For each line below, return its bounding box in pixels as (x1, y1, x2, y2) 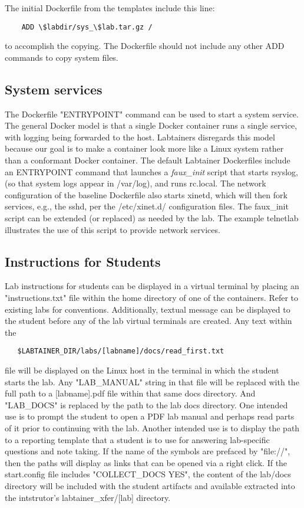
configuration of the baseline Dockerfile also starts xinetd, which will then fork (5, 188, 288, 201)
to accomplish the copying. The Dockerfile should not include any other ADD (5, 40, 285, 52)
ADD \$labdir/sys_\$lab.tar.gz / (21, 22, 153, 31)
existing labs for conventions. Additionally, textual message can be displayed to (5, 303, 290, 315)
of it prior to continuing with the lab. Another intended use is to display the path (5, 421, 300, 434)
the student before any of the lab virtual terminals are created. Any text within (5, 314, 292, 327)
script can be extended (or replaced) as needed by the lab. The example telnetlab (5, 211, 299, 224)
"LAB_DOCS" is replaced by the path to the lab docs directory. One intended (5, 398, 288, 411)
